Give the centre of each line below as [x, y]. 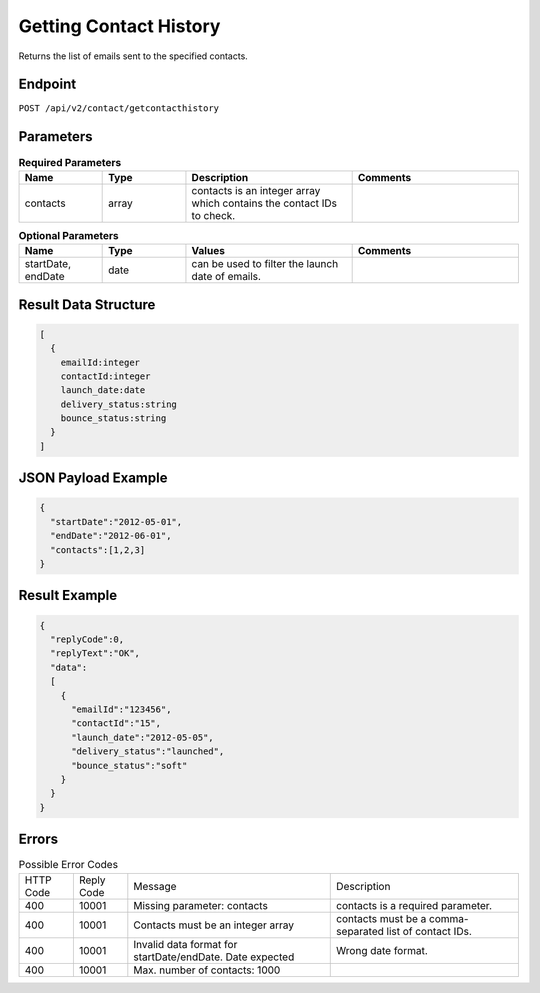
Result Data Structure [87, 304]
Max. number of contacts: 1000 [207, 970]
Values [208, 251]
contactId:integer [105, 376]
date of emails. [226, 277]
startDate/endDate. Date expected [214, 957]
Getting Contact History [119, 26]
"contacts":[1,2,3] [98, 549]
